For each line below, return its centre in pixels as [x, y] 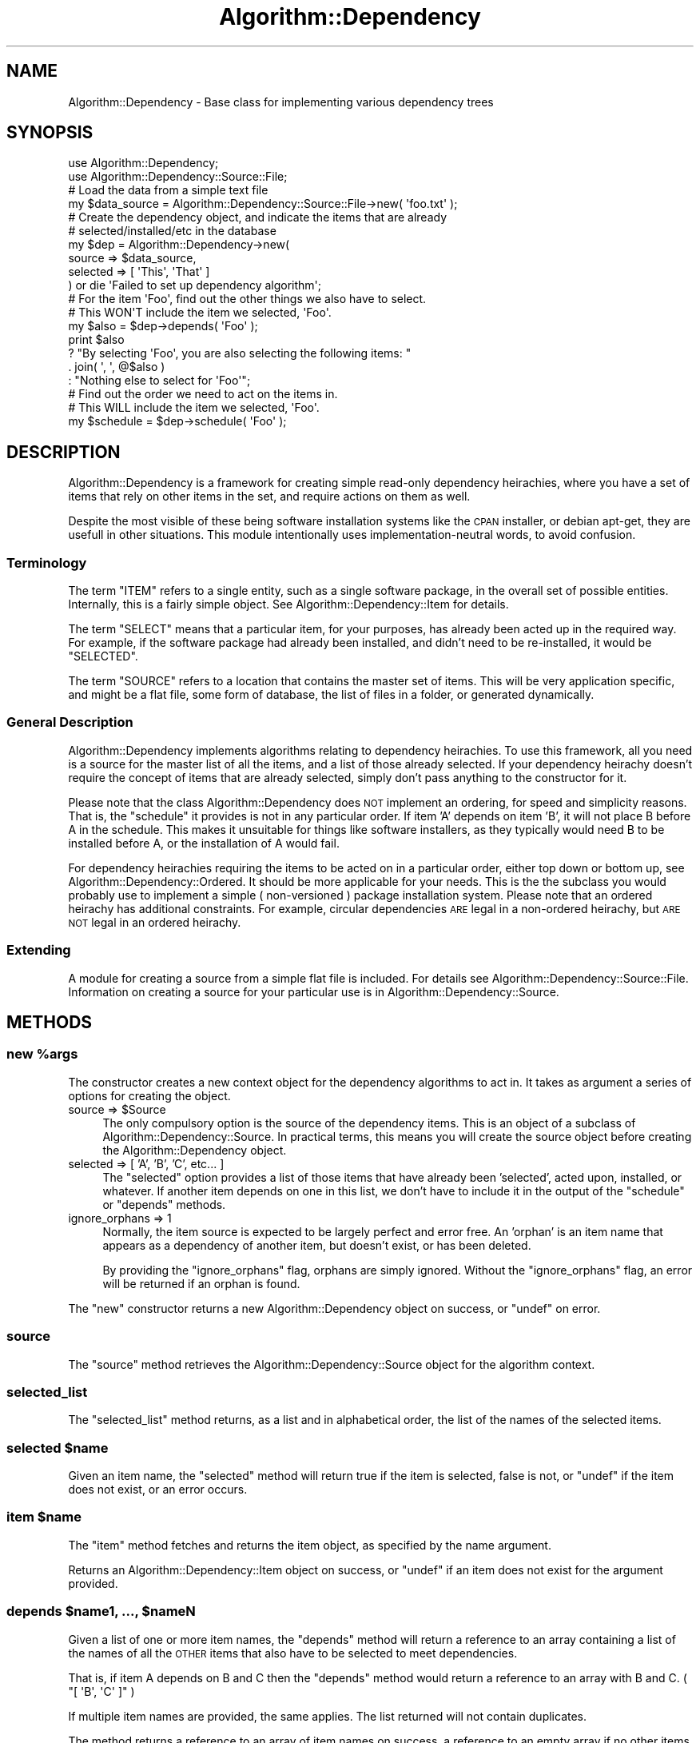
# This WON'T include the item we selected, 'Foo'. [200, 313]
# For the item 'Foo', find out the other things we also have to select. [247, 299]
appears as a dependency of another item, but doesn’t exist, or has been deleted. [317, 1245]
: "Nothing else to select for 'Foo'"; [159, 381]
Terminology [47, 562]
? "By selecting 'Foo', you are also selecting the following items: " [240, 353]
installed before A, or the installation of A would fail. [204, 843]
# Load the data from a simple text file [168, 190]
